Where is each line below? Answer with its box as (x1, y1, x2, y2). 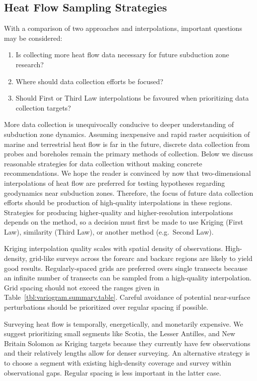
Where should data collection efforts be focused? (15, 76, 164, 86)
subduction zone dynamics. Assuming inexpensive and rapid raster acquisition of (4, 128, 250, 139)
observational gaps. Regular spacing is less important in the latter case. (4, 367, 221, 378)
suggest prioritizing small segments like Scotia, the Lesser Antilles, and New (4, 328, 236, 339)
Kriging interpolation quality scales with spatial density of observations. (4, 243, 223, 254)
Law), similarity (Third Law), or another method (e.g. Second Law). (4, 226, 214, 237)
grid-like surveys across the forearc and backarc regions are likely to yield (29, 253, 253, 263)
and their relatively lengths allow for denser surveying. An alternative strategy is (4, 348, 250, 358)
